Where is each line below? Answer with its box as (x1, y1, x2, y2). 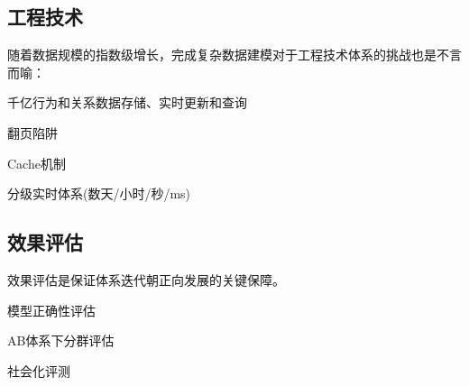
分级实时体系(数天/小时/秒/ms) (7, 184, 191, 203)
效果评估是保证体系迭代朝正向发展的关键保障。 (7, 270, 285, 289)
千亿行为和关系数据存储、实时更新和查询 (7, 93, 247, 112)
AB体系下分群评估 (7, 331, 115, 350)
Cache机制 (7, 153, 66, 172)
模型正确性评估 (7, 300, 96, 319)
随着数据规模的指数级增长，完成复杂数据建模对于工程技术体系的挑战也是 (7, 45, 437, 64)
